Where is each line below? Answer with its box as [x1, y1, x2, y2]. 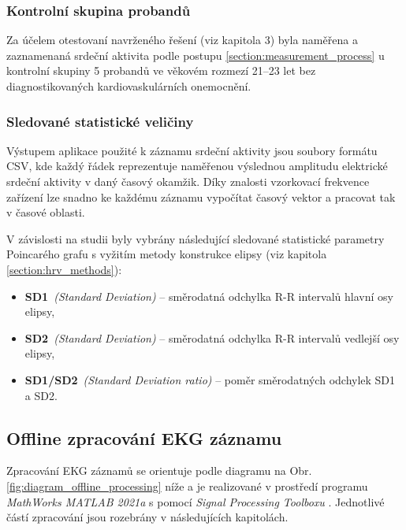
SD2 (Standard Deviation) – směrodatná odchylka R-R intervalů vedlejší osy [24, 329, 400, 346]
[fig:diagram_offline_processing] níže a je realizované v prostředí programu [6, 477, 368, 494]
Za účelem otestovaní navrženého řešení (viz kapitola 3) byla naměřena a [6, 32, 358, 48]
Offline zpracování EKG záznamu [6, 425, 282, 450]
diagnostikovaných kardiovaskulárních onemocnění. [6, 78, 251, 94]
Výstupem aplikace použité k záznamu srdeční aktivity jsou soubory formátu [6, 142, 378, 158]
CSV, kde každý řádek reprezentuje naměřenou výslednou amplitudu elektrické [6, 158, 388, 174]
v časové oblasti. [6, 204, 85, 221]
